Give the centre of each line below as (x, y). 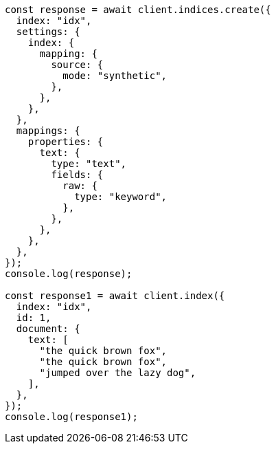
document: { (48, 329)
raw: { (80, 186)
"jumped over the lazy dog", (118, 373)
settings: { (48, 32)
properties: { (66, 142)
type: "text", (89, 164)
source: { (77, 65)
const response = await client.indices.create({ (138, 10)
